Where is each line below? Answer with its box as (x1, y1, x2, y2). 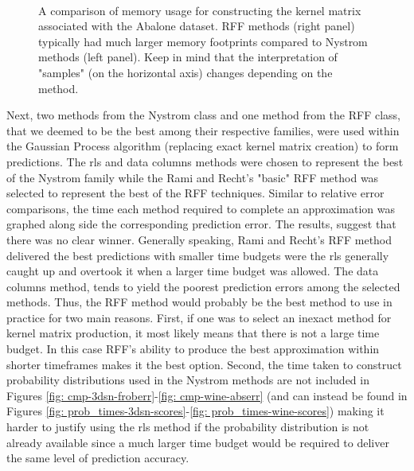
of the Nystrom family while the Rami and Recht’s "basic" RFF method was (6, 169, 379, 185)
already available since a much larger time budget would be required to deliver (6, 434, 389, 450)
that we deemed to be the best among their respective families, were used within (6, 122, 400, 138)
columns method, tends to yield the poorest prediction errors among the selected (6, 278, 400, 294)
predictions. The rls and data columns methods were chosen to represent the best (6, 153, 404, 169)
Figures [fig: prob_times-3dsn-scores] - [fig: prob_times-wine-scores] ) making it (6, 403, 385, 419)
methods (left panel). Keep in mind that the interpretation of (38, 49, 338, 65)
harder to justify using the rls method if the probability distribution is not (6, 418, 369, 435)
